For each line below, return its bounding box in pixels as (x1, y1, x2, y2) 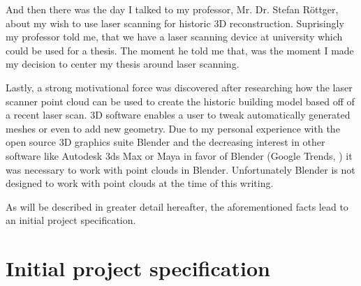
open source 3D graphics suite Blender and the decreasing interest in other (6, 135, 325, 149)
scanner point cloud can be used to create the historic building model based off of (6, 93, 355, 108)
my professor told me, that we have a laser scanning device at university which (6, 29, 343, 44)
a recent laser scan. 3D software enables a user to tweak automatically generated (6, 107, 351, 122)
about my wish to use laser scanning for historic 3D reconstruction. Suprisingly (6, 15, 344, 30)
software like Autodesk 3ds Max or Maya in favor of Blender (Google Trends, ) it (6, 148, 353, 163)
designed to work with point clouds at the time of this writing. (6, 176, 274, 190)
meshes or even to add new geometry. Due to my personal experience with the (6, 121, 340, 135)
